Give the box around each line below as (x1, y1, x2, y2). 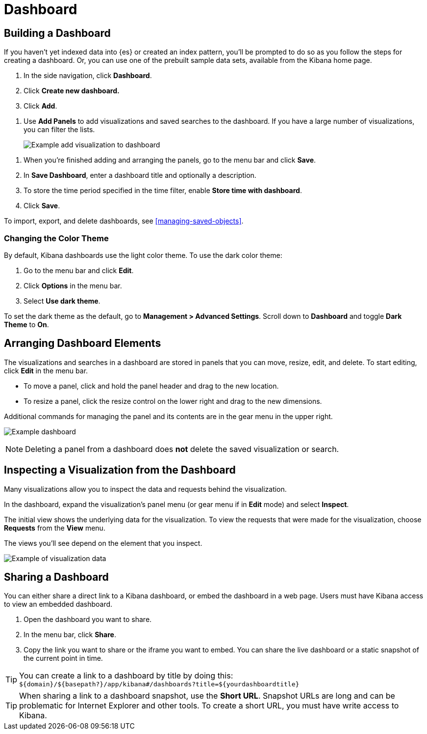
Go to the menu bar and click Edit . (24, 266, 134, 275)
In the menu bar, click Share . (24, 630, 116, 639)
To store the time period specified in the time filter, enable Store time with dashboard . (24, 186, 302, 195)
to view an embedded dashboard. (4, 600, 113, 609)
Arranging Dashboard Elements (4, 337, 161, 350)
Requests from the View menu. (4, 523, 105, 532)
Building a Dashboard (4, 27, 111, 39)
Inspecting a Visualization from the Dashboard (4, 464, 236, 477)
